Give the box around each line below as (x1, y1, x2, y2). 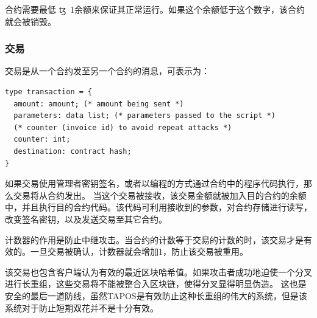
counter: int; (13, 135, 71, 144)
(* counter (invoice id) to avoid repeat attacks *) (13, 123, 232, 132)
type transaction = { (5, 88, 93, 96)
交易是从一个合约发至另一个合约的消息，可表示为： (5, 64, 210, 77)
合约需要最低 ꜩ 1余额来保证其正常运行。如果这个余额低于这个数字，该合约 (5, 3, 305, 15)
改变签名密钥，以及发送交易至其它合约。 (5, 212, 167, 225)
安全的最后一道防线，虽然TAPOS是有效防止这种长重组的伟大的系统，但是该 (5, 289, 307, 302)
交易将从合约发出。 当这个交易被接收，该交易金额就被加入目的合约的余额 (13, 188, 307, 201)
